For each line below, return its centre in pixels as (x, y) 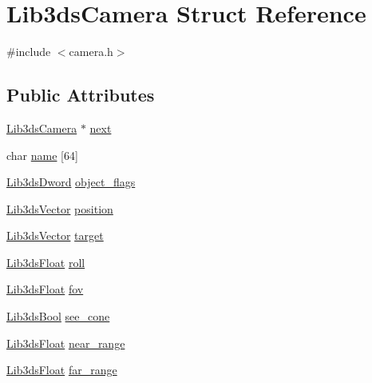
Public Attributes (81, 95)
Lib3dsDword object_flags (71, 182)
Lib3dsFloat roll (46, 262)
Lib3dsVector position (60, 208)
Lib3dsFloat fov (45, 289)
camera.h (91, 52)
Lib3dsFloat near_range (66, 343)
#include (29, 52)
